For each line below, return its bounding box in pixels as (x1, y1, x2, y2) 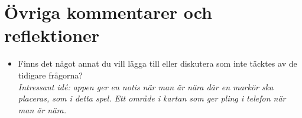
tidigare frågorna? (18, 68, 83, 81)
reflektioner (4, 23, 100, 47)
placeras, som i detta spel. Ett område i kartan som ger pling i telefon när (18, 92, 286, 104)
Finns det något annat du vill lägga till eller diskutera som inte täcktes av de (18, 57, 297, 70)
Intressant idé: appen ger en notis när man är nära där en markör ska (18, 80, 274, 93)
